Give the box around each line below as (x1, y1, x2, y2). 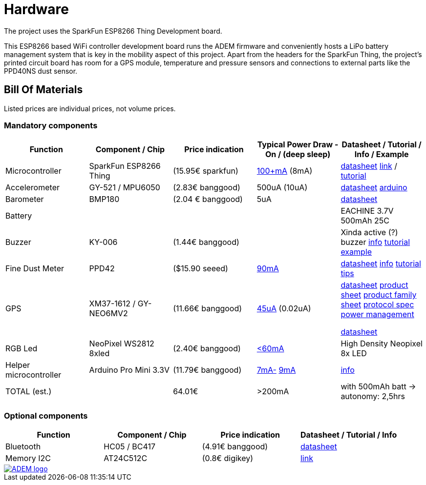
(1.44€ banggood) (173, 237, 239, 247)
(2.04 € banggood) (173, 194, 243, 204)
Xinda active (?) (341, 227, 398, 238)
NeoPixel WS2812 (89, 339, 154, 349)
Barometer (5, 194, 44, 204)
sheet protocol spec (341, 300, 414, 310)
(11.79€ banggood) (173, 365, 242, 375)
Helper (5, 360, 30, 370)
